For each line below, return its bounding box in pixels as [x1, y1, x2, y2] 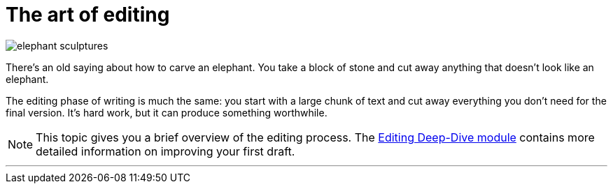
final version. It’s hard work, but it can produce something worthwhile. [6, 106, 327, 119]
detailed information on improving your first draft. [36, 144, 295, 158]
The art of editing [6, 3, 170, 27]
